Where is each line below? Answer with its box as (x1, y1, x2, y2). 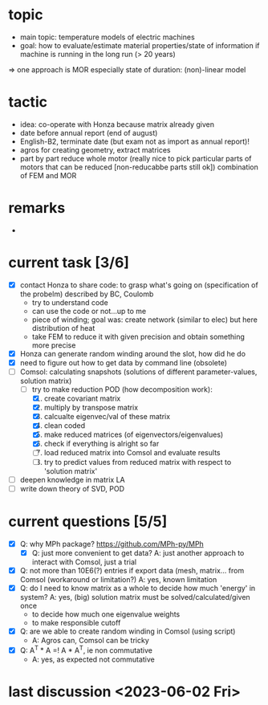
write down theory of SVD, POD (19, 483, 125, 493)
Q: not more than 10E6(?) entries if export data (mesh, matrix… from (19, 565, 245, 575)
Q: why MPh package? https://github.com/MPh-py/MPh (19, 539, 205, 548)
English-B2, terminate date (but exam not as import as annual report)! (19, 137, 250, 146)
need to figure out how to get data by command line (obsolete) (19, 357, 227, 367)
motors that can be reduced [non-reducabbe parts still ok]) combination (19, 162, 259, 172)
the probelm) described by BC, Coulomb (19, 289, 154, 299)
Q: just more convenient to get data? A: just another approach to (31, 548, 245, 557)
